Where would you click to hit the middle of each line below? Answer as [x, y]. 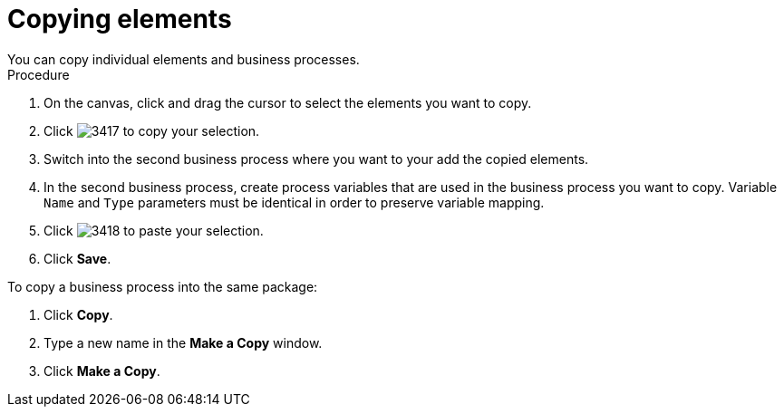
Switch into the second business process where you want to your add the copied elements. [316, 159]
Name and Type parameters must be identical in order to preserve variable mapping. [294, 202]
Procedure [39, 74]
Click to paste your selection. [154, 230]
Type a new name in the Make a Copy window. [183, 342]
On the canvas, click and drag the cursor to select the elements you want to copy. [288, 102]
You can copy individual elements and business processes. [184, 59]
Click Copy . [78, 314]
